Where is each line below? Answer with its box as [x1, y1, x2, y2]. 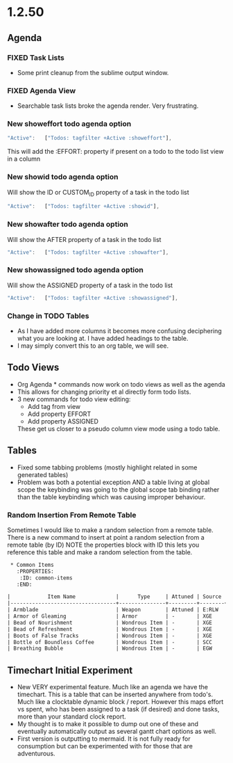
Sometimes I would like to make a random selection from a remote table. [7, 526, 214, 534]
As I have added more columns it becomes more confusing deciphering [17, 326, 222, 335]
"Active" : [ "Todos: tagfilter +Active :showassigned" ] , [7, 294, 178, 301]
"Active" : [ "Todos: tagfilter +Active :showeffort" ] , [7, 135, 172, 142]
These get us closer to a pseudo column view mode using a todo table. [17, 424, 221, 433]
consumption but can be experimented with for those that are [17, 742, 193, 750]
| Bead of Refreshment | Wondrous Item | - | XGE [7, 625, 213, 633]
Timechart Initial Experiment [7, 664, 133, 676]
